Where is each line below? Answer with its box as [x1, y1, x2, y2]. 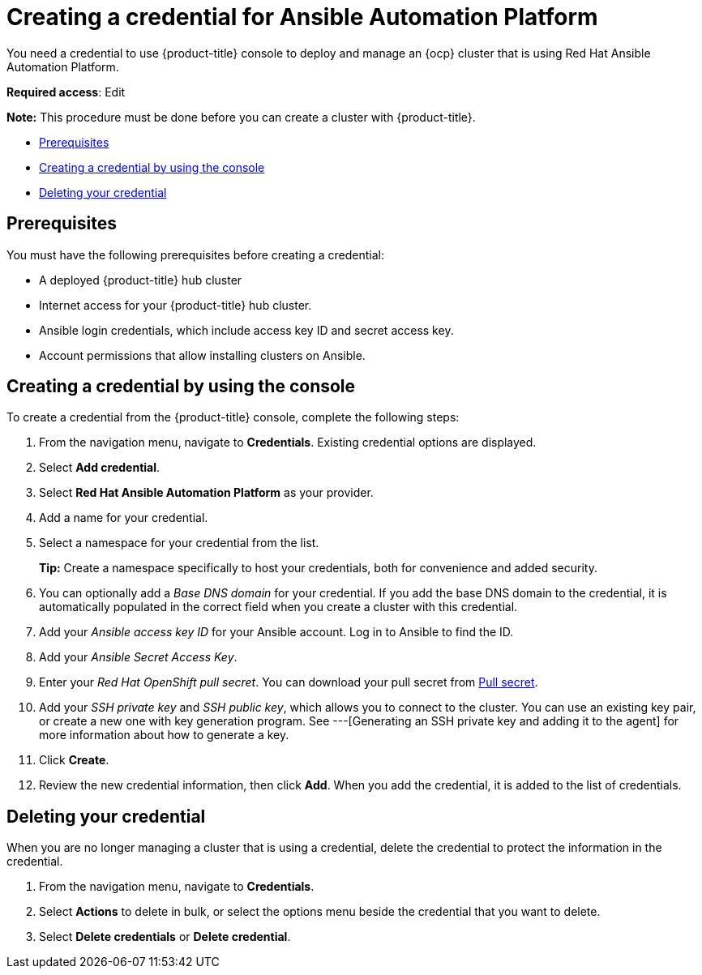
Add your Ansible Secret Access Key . [39, 650, 238, 665]
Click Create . [39, 753, 109, 768]
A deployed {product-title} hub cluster [39, 272, 242, 287]
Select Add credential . [39, 460, 161, 475]
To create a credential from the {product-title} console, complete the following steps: [6, 410, 460, 425]
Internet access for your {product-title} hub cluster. [39, 297, 312, 312]
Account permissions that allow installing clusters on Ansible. [39, 348, 366, 362]
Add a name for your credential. [39, 511, 208, 525]
